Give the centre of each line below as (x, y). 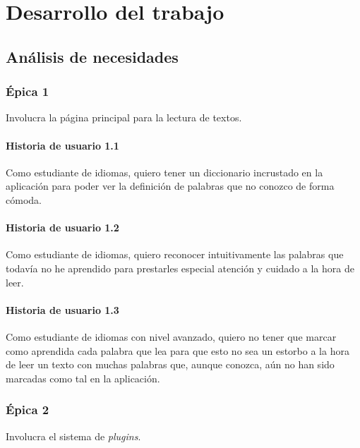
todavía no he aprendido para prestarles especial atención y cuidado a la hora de (180, 268)
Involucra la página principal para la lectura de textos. (124, 117)
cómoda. (24, 199)
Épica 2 (28, 410)
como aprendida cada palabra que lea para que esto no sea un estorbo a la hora (178, 350)
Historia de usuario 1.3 (62, 309)
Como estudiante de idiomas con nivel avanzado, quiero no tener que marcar (171, 336)
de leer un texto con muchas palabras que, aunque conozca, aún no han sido (170, 364)
